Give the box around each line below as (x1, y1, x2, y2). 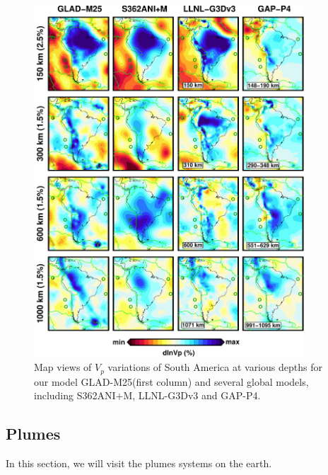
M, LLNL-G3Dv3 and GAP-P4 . (123, 388, 261, 403)
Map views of (34, 360, 92, 374)
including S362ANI (34, 388, 116, 403)
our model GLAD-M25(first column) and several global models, (34, 374, 309, 389)
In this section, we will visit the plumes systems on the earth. (6, 455, 272, 470)
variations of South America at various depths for (107, 360, 322, 374)
